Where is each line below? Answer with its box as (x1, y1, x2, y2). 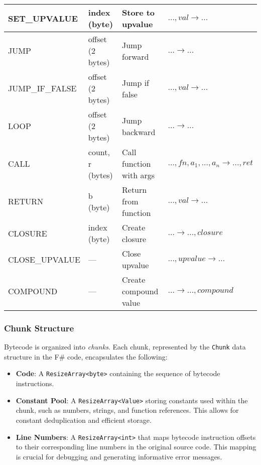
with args (122, 169, 155, 181)
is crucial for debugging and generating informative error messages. (16, 451, 222, 461)
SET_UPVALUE (8, 12, 78, 24)
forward (122, 50, 149, 62)
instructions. (16, 378, 54, 389)
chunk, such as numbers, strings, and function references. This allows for (16, 405, 239, 415)
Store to (122, 7, 155, 18)
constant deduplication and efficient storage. (16, 414, 152, 425)
